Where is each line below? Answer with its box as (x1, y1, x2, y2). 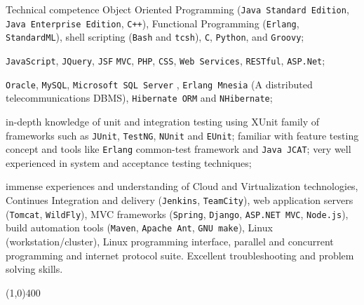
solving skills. (6, 262, 63, 276)
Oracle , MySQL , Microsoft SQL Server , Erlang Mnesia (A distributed (6, 76, 313, 91)
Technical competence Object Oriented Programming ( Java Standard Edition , (6, 2, 349, 16)
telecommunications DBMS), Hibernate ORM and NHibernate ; (6, 90, 273, 105)
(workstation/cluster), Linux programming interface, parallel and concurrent (6, 234, 334, 248)
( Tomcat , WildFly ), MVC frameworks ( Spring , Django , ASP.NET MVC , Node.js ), (6, 206, 349, 221)
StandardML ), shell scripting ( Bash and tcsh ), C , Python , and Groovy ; (6, 29, 304, 44)
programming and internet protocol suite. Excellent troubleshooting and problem (6, 248, 354, 262)
